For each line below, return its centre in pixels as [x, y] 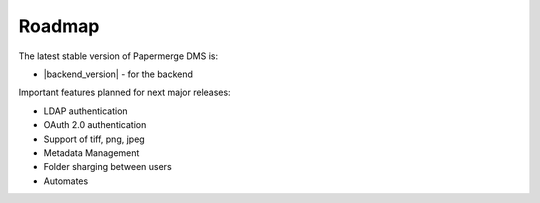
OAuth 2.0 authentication [95, 125]
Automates [66, 181]
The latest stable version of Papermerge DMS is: [118, 56]
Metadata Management [91, 152]
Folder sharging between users [107, 167]
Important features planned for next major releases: [124, 92]
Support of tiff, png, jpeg [94, 139]
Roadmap [59, 26]
